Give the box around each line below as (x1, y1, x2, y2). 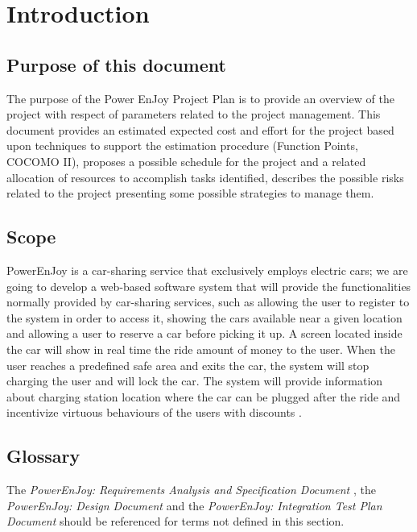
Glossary (6, 443, 81, 468)
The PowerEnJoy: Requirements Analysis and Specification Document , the (6, 481, 376, 498)
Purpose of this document (6, 52, 226, 77)
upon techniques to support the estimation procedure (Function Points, (6, 137, 358, 154)
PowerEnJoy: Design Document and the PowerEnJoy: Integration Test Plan (6, 497, 382, 513)
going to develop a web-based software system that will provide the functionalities (6, 277, 411, 294)
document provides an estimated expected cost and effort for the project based (6, 121, 394, 138)
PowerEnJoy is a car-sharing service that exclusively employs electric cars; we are (6, 261, 408, 278)
